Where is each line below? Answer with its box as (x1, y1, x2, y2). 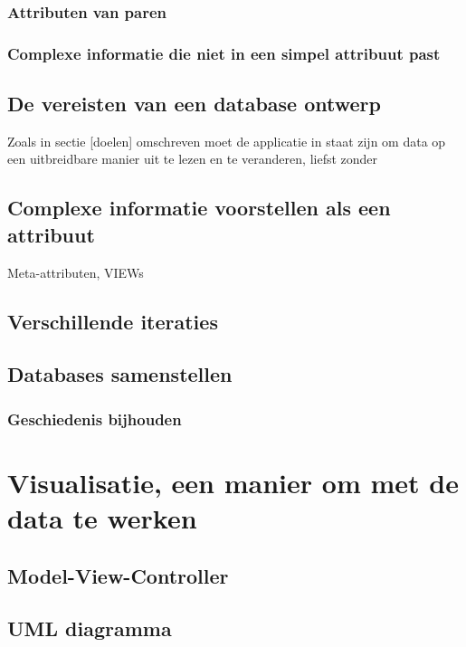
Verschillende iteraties (7, 307, 218, 335)
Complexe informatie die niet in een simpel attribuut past (7, 42, 441, 64)
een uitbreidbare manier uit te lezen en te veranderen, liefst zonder (7, 149, 378, 168)
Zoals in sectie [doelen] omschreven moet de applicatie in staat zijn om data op (7, 131, 446, 150)
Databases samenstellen (7, 360, 233, 388)
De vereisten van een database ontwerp (7, 90, 381, 118)
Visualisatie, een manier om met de (7, 463, 459, 500)
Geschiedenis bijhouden (7, 407, 182, 430)
